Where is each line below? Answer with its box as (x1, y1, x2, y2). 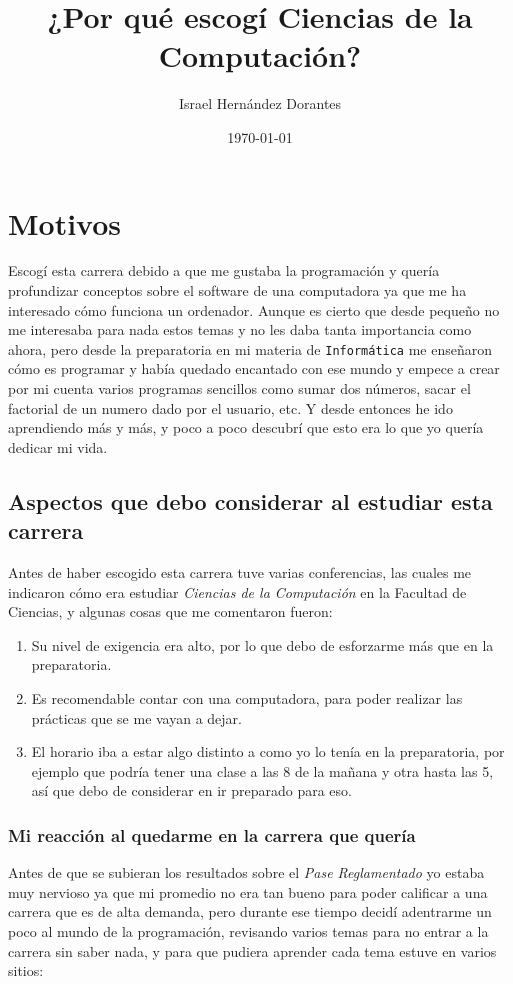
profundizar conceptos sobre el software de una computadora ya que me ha (8, 280, 467, 301)
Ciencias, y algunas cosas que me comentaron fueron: (8, 601, 333, 622)
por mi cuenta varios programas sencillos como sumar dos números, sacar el (8, 378, 471, 399)
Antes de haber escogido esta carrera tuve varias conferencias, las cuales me (8, 562, 472, 583)
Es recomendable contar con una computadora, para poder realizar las (31, 688, 463, 708)
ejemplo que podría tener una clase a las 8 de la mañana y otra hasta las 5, (31, 760, 494, 781)
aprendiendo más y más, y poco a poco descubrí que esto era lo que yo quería (8, 417, 484, 438)
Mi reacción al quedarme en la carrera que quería (8, 822, 416, 847)
